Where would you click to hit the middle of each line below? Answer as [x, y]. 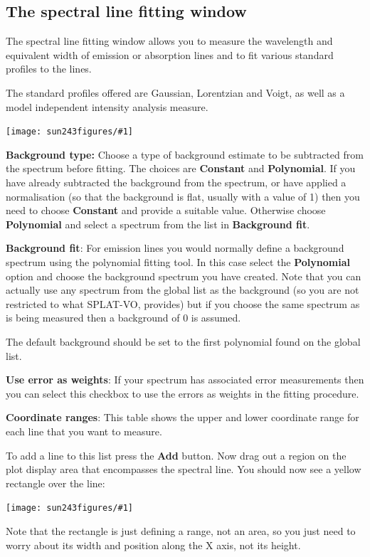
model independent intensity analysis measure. [107, 106]
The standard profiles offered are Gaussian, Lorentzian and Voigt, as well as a [175, 92]
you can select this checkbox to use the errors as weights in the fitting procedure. [183, 393]
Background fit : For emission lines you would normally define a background [175, 248]
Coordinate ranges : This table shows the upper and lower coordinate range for [183, 417]
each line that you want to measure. [84, 431]
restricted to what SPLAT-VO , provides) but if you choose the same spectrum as [183, 303]
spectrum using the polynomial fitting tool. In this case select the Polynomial [178, 261]
